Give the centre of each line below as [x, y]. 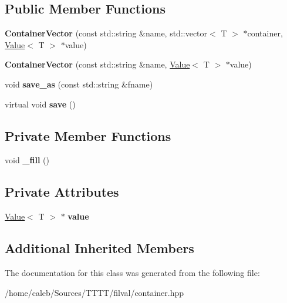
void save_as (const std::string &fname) [79, 84]
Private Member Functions [88, 135]
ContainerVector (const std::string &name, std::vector [106, 33]
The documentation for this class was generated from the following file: [132, 272]
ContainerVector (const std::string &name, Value [97, 64]
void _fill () [27, 160]
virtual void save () [40, 104]
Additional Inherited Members [99, 248]
